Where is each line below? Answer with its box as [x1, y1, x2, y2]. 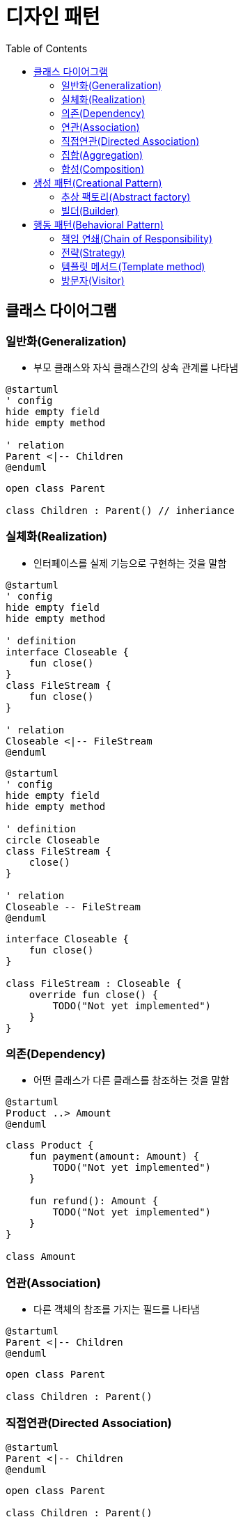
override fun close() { [29, 988, 159, 1000]
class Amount [6, 1251, 77, 1263]
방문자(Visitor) [61, 274, 125, 286]
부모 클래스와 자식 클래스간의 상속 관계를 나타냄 [33, 361, 239, 373]
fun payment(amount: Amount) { [29, 1151, 200, 1162]
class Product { [6, 1139, 94, 1151]
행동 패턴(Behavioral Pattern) [33, 218, 164, 231]
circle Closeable [6, 834, 100, 846]
